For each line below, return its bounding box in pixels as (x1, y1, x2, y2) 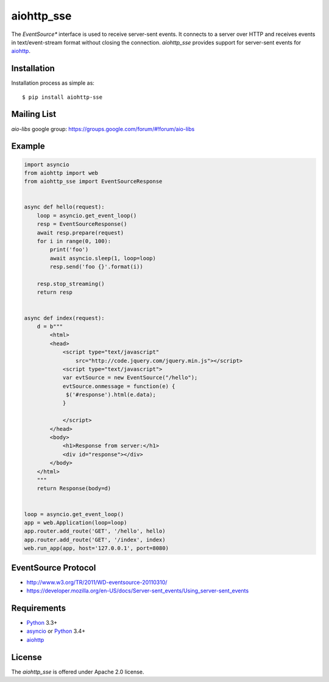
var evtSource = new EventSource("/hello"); (62, 374, 198, 381)
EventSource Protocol (11, 563, 96, 573)
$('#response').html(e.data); (66, 391, 157, 399)
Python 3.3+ (26, 619, 58, 626)
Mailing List (11, 109, 57, 119)
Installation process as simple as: (11, 79, 94, 87)
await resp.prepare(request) (37, 229, 124, 236)
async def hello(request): (24, 204, 105, 210)
